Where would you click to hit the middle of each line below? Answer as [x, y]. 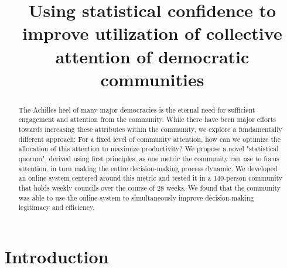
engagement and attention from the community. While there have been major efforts [147, 119]
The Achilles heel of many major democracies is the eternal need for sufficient [137, 109]
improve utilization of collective [152, 33]
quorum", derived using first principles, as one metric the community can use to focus [149, 159]
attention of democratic [152, 56]
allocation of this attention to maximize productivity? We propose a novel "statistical [148, 149]
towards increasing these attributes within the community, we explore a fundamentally [150, 129]
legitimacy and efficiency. [57, 207]
